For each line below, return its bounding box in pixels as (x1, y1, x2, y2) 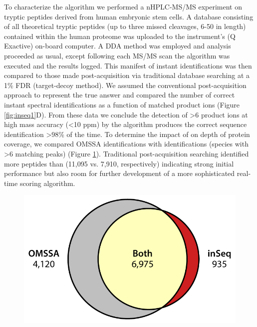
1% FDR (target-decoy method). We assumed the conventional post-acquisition (4, 79, 247, 90)
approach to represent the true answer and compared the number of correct (4, 89, 235, 100)
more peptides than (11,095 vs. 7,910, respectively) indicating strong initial (4, 158, 234, 168)
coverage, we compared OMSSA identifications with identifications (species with (4, 138, 249, 149)
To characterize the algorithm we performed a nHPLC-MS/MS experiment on (4, 1, 243, 11)
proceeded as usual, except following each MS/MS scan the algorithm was (4, 50, 230, 60)
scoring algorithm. (19, 177, 75, 188)
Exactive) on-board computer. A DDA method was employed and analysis (4, 40, 231, 51)
